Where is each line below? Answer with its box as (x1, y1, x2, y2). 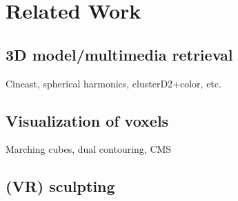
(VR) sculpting (6, 176, 115, 197)
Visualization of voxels (6, 109, 169, 131)
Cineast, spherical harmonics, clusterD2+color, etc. (6, 76, 221, 90)
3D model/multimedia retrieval (6, 43, 233, 65)
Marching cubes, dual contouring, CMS (6, 142, 172, 156)
